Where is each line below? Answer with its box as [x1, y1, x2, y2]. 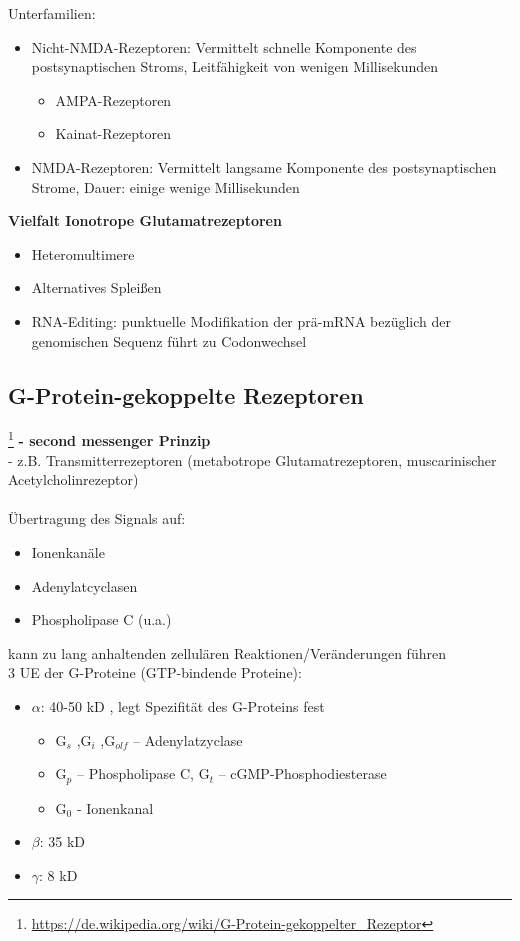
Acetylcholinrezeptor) [8, 469, 139, 490]
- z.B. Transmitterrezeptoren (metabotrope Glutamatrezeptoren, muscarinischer [8, 449, 497, 470]
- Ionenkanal [76, 797, 154, 818]
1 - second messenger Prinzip [8, 427, 211, 450]
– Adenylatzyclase [133, 729, 243, 750]
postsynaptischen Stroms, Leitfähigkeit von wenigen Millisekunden [31, 56, 439, 77]
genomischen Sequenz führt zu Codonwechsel [31, 330, 307, 351]
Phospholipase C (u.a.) [31, 609, 172, 630]
